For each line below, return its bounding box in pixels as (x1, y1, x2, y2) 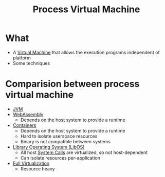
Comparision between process (5, 78, 140, 90)
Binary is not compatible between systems (20, 138, 111, 144)
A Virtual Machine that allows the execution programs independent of (12, 49, 160, 55)
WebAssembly (12, 111, 44, 117)
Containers (12, 122, 36, 128)
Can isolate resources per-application (20, 154, 100, 161)
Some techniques (12, 60, 50, 66)
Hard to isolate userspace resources (20, 133, 98, 139)
